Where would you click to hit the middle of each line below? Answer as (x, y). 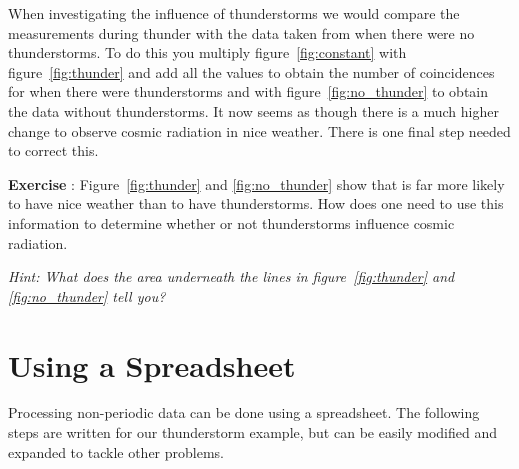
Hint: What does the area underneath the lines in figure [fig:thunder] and (231, 276)
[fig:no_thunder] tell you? (87, 295)
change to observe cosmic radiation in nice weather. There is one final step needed (259, 130)
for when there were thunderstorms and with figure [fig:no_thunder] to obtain (248, 91)
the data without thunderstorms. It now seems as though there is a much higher (253, 110)
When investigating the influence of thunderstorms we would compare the (234, 13)
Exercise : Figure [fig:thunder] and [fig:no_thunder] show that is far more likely (256, 183)
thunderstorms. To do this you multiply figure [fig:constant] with (207, 52)
